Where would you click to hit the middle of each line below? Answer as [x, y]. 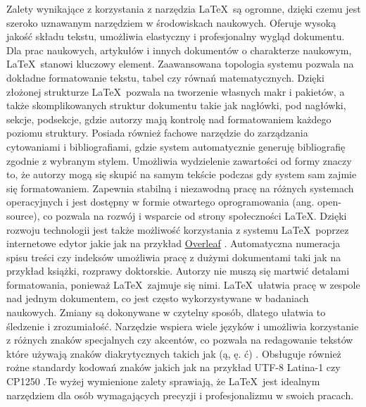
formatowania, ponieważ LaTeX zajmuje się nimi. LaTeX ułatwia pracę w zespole [183, 284]
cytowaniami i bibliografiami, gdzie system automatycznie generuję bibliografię [176, 146]
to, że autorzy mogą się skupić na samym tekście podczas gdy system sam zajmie [182, 174]
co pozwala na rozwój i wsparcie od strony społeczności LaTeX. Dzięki [195, 215]
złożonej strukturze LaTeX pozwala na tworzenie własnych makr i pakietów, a [176, 91]
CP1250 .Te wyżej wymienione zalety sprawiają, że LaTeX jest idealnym [163, 381]
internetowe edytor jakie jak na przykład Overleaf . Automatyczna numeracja [173, 243]
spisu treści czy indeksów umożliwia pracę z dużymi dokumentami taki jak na [174, 257]
